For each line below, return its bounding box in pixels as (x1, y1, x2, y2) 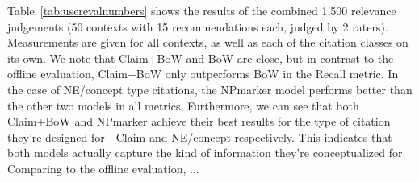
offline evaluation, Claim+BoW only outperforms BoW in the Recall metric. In (7, 65, 399, 82)
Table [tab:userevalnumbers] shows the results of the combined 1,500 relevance (7, 2, 396, 19)
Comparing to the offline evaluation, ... (7, 159, 199, 176)
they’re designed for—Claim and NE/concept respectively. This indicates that (7, 128, 392, 145)
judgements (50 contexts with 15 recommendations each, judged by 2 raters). (7, 18, 388, 35)
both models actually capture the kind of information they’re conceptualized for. (7, 144, 406, 161)
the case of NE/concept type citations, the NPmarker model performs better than (7, 81, 413, 97)
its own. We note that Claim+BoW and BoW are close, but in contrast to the (7, 49, 394, 66)
